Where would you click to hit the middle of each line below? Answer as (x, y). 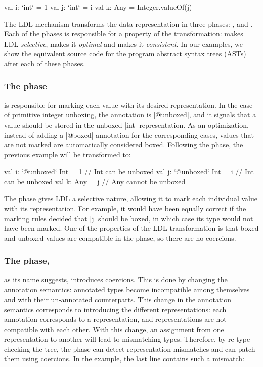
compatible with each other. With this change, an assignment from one (114, 329)
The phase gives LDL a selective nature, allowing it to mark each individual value (131, 198)
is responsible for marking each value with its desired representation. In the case (128, 105)
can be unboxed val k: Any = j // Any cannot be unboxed (95, 181)
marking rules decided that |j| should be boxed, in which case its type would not (129, 218)
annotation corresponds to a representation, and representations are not (115, 319)
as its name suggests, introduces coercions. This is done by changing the (116, 279)
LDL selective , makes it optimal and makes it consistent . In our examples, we (123, 43)
